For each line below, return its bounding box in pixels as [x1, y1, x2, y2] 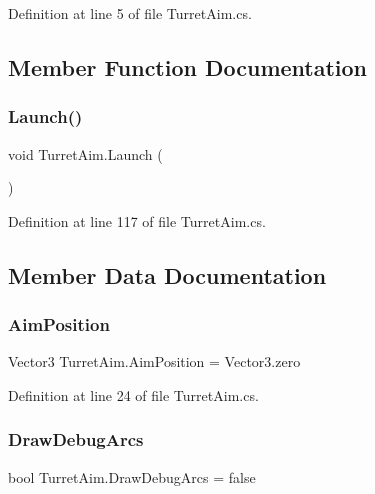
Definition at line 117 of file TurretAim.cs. [8, 210, 266, 231]
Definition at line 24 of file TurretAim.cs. [8, 384, 259, 405]
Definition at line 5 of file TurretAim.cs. [8, 3, 252, 23]
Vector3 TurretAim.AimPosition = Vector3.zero [8, 351, 301, 372]
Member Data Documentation [8, 259, 327, 290]
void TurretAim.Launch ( [8, 143, 163, 164]
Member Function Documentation [8, 51, 368, 82]
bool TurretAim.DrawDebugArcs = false [8, 466, 256, 487]
